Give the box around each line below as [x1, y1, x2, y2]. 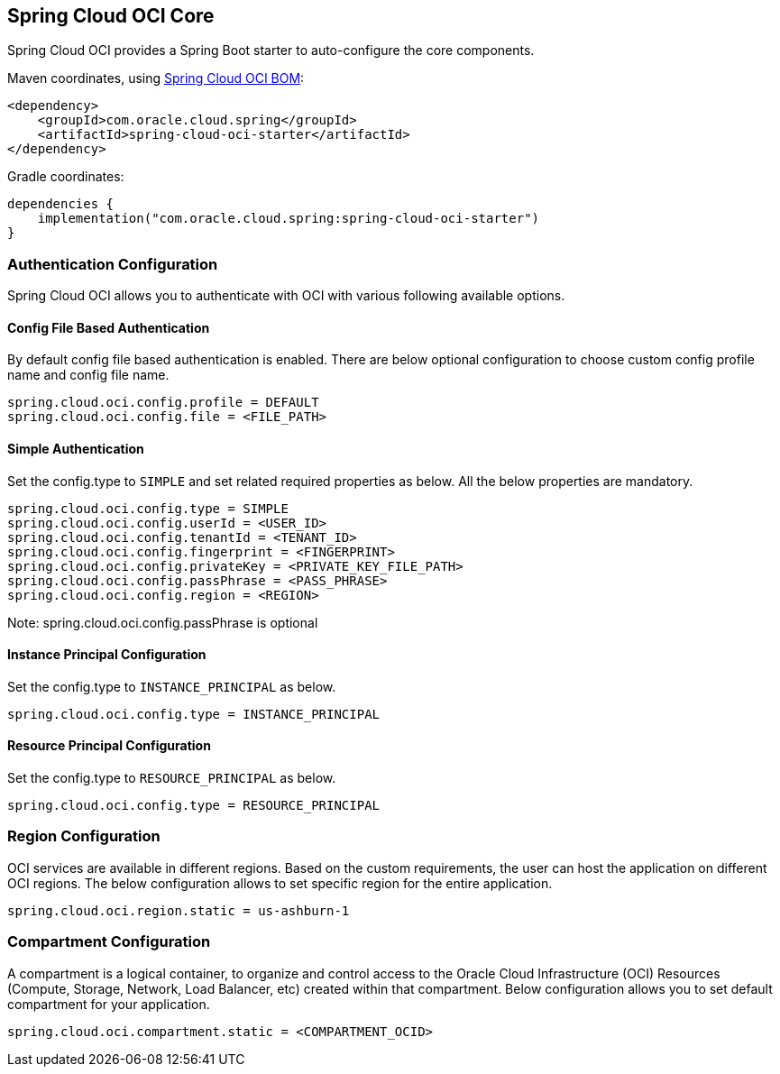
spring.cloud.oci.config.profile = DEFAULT [7, 395, 319, 410]
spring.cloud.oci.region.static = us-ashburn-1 [7, 903, 350, 918]
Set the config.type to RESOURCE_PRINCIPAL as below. [7, 770, 336, 786]
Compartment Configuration [7, 932, 211, 951]
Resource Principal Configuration [7, 738, 211, 754]
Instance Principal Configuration [7, 647, 206, 663]
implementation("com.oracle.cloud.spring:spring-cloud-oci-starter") [37, 211, 540, 226]
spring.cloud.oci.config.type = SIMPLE [7, 500, 289, 516]
